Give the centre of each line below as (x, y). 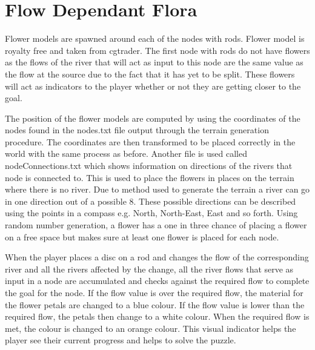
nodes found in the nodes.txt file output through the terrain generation (137, 130)
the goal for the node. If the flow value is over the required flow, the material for (154, 292)
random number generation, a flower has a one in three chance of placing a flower (156, 225)
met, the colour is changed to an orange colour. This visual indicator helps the (151, 328)
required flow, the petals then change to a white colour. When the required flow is (157, 316)
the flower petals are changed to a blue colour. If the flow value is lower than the (155, 304)
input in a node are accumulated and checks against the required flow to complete (157, 281)
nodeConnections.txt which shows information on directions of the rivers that (149, 166)
